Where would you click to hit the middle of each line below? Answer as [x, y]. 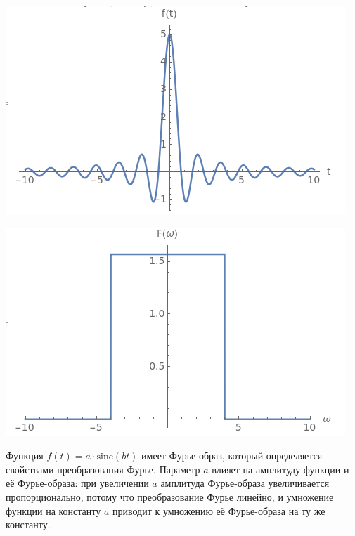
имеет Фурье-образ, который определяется [232, 456]
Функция [25, 456]
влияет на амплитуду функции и [280, 469]
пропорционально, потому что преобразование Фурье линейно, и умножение [170, 496]
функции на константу [53, 510]
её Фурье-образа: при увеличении [77, 483]
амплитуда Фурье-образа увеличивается [245, 483]
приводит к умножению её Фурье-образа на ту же [219, 510]
